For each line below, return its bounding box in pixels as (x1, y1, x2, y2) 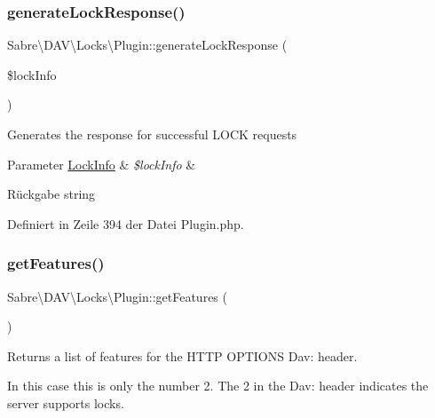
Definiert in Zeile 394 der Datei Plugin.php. (7, 214, 244, 233)
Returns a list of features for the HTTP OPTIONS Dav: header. (7, 346, 358, 365)
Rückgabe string (7, 185, 96, 203)
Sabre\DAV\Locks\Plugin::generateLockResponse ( (7, 35, 288, 54)
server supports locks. (7, 393, 124, 412)
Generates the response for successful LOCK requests (7, 125, 297, 143)
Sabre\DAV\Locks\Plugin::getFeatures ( (7, 287, 227, 305)
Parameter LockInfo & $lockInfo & (7, 154, 196, 173)
